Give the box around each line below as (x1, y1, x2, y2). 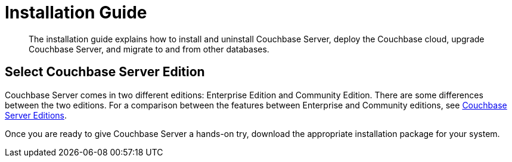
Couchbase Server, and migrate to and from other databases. (29, 43, 269, 54)
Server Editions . (5, 110, 67, 120)
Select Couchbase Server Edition (5, 64, 205, 80)
